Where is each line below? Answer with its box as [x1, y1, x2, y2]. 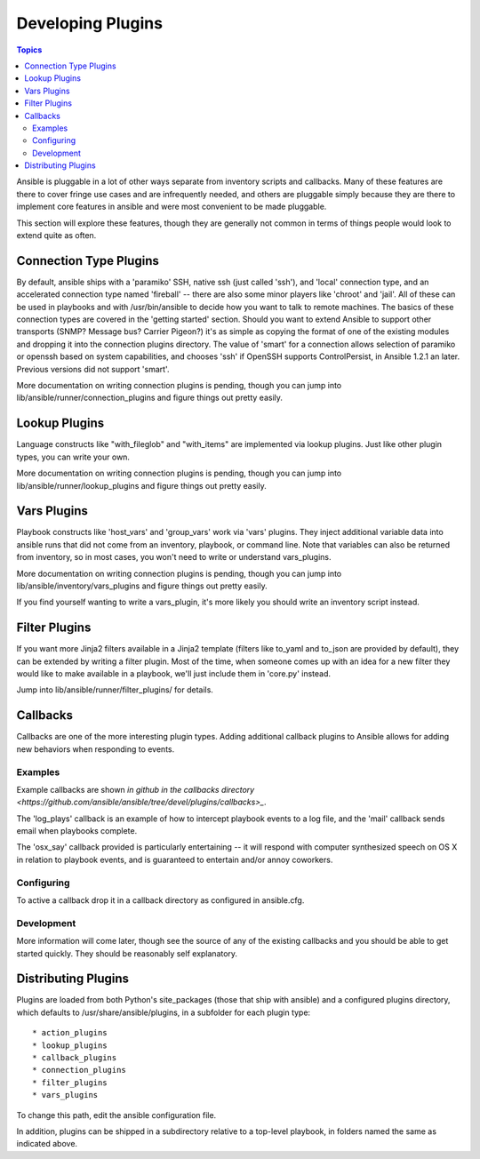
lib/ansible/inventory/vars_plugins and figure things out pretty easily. [16, 580, 268, 591]
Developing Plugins [16, 13, 164, 33]
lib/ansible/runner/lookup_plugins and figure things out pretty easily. [16, 480, 267, 491]
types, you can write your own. [16, 452, 131, 462]
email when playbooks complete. [16, 826, 138, 836]
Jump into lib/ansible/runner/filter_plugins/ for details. [16, 684, 213, 695]
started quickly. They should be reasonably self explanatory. [16, 947, 238, 959]
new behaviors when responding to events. [16, 743, 175, 755]
